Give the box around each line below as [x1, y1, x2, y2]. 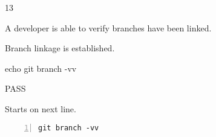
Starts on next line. [5, 102, 76, 115]
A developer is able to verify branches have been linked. [5, 21, 212, 34]
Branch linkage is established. [5, 42, 115, 54]
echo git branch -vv [5, 62, 77, 74]
